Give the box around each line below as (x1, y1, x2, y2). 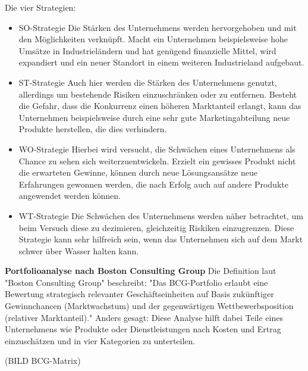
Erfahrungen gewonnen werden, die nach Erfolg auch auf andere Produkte (18, 177, 288, 190)
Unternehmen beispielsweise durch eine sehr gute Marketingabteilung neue (18, 111, 290, 123)
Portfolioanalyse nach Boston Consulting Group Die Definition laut (5, 264, 276, 277)
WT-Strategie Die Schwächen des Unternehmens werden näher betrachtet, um (18, 209, 303, 222)
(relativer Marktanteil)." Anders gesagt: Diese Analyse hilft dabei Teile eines (5, 311, 283, 323)
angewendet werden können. (18, 189, 121, 202)
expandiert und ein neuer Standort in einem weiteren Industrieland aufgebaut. (18, 56, 304, 68)
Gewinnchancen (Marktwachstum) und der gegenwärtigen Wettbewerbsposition (5, 300, 294, 312)
